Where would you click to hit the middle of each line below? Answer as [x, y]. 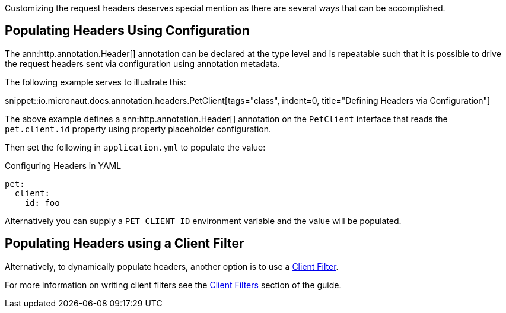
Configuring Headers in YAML [63, 165]
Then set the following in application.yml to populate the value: [135, 147]
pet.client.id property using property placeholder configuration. [138, 129]
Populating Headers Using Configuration [127, 31]
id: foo [42, 202]
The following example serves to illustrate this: [96, 82]
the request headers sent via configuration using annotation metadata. [142, 63]
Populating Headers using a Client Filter [125, 244]
